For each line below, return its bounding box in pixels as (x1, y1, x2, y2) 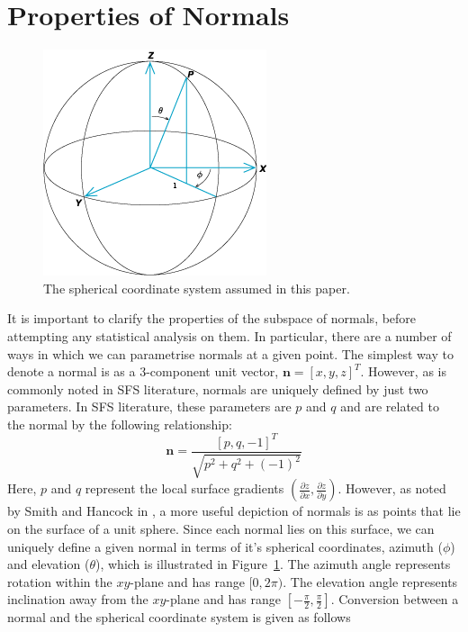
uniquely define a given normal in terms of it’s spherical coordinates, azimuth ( (7, 537, 443, 555)
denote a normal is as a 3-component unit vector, (7, 362, 279, 381)
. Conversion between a (330, 590, 459, 609)
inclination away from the (7, 590, 148, 609)
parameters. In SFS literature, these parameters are (7, 397, 292, 416)
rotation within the (7, 572, 112, 591)
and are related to (340, 397, 439, 416)
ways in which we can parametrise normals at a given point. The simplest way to (7, 344, 454, 363)
